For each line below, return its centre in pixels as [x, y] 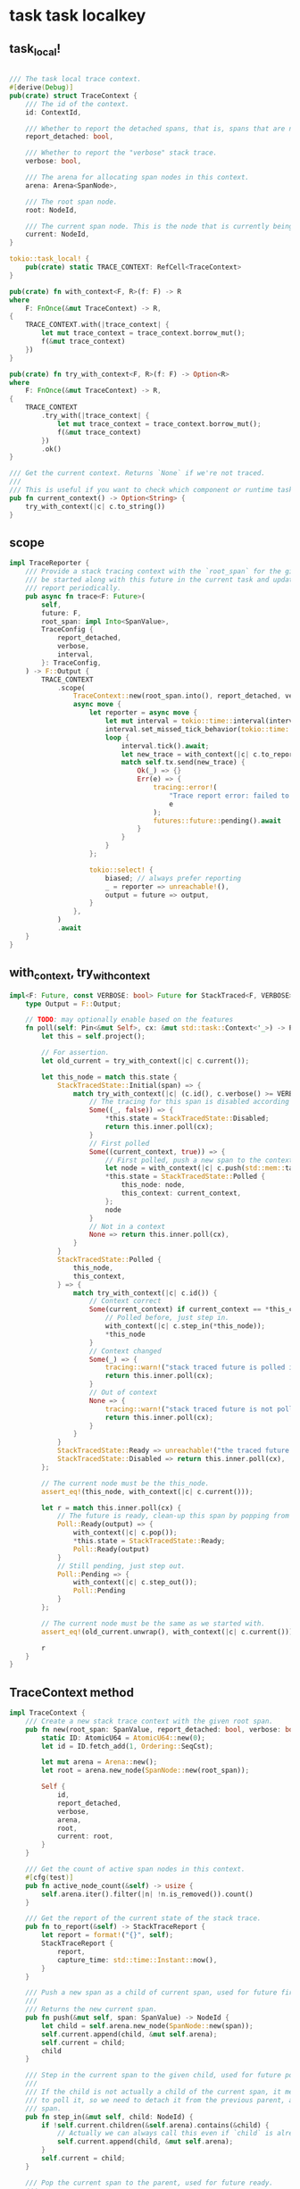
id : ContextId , [54, 113]
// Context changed [125, 1351]
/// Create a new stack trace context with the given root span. [150, 1721]
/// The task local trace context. [75, 79]
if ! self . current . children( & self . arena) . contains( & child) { [155, 2125]
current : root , [85, 1836]
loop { [117, 738]
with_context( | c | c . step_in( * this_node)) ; [185, 1326]
